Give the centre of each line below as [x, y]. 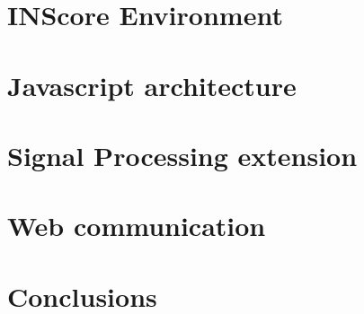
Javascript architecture [152, 85]
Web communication [137, 226]
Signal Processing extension [182, 155]
